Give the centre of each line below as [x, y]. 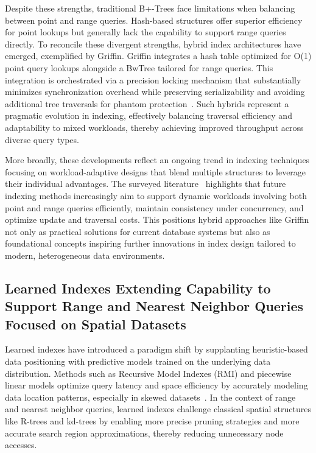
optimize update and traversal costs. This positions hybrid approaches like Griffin [157, 219]
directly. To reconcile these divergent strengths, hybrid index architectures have [153, 44]
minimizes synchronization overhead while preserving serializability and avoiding [155, 92]
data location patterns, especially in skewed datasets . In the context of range [150, 397]
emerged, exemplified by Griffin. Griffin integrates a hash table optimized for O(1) [158, 56]
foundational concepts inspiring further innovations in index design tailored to [150, 243]
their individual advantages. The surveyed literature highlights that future [146, 184]
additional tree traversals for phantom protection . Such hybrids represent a [147, 103]
